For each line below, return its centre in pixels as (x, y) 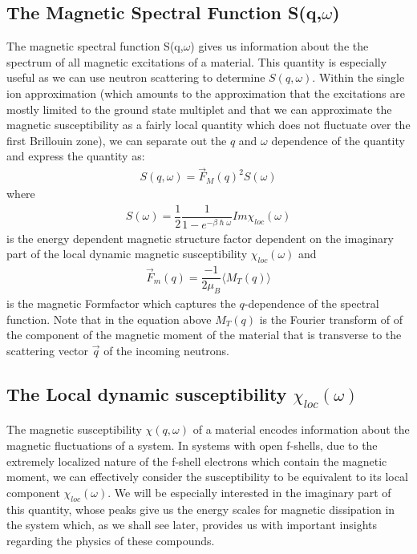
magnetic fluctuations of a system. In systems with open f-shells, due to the (192, 445)
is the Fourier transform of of (331, 319)
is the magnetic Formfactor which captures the (121, 303)
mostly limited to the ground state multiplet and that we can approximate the (199, 109)
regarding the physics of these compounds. (111, 540)
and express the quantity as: (76, 156)
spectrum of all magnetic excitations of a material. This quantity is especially (197, 61)
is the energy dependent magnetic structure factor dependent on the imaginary (200, 238)
